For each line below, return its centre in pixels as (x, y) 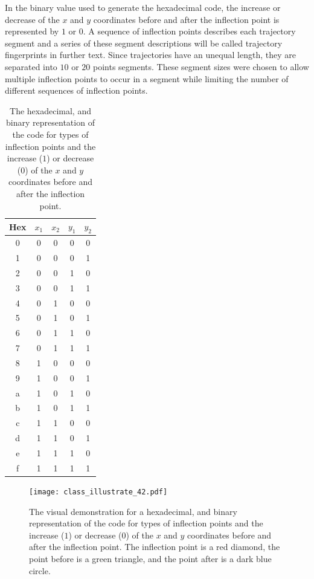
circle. (40, 570)
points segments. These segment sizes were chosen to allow (201, 66)
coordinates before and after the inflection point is (186, 19)
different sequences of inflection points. (76, 90)
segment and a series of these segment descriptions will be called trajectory (144, 43)
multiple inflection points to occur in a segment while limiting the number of (147, 78)
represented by (32, 31)
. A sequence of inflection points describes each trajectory (189, 31)
